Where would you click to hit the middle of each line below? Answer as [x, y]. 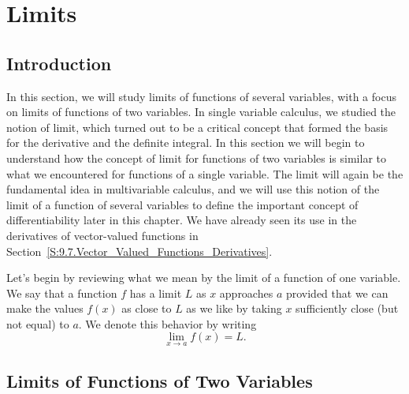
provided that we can [337, 293]
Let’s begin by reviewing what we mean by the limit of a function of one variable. [204, 278]
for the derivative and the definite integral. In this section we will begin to [186, 143]
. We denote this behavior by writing [167, 323]
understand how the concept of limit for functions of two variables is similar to [196, 158]
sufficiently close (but [347, 308]
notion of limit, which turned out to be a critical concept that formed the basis [197, 127]
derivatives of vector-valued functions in [102, 235]
